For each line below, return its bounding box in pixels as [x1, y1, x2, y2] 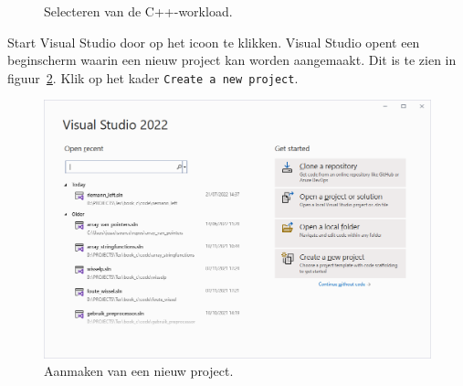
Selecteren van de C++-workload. [44, 2, 233, 20]
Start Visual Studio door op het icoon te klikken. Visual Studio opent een [7, 32, 420, 51]
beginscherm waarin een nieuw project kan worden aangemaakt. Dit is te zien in [7, 50, 457, 70]
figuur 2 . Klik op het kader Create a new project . [7, 68, 299, 87]
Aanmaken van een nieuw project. [44, 361, 234, 381]
